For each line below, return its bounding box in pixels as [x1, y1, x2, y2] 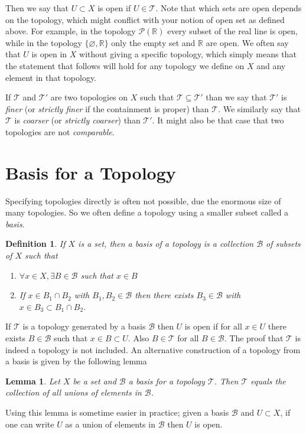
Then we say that [5, 2, 69, 14]
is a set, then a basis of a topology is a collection [78, 237, 254, 250]
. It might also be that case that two [152, 114, 284, 126]
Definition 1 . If [5, 237, 66, 250]
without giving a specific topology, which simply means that [79, 48, 297, 60]
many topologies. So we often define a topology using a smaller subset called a [5, 206, 289, 218]
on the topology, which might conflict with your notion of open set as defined [5, 13, 285, 25]
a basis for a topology [128, 374, 205, 387]
